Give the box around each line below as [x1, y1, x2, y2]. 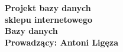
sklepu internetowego [5, 13, 93, 25]
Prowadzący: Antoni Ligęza [5, 36, 118, 48]
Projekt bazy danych [5, 2, 91, 13]
